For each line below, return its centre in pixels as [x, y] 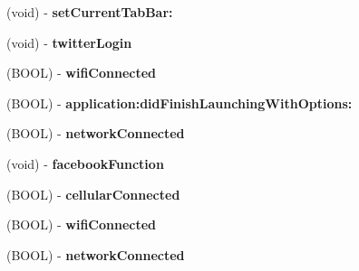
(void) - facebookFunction [85, 163]
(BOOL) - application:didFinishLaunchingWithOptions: [179, 103]
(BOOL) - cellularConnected [93, 194]
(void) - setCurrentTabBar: [90, 12]
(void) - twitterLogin [69, 42]
